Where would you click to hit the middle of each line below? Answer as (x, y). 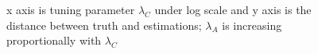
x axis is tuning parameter (71, 9)
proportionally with (54, 40)
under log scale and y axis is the (233, 9)
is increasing (252, 25)
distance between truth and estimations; (104, 25)
